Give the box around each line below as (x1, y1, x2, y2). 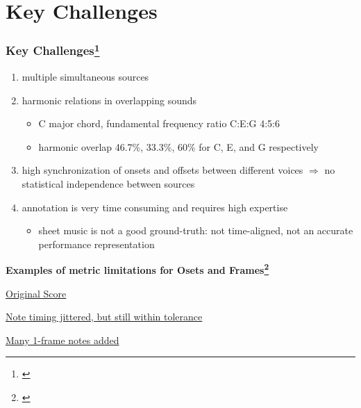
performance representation (38, 236, 155, 251)
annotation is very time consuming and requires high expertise (22, 199, 288, 214)
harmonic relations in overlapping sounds (22, 92, 197, 107)
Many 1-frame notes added (6, 332, 119, 347)
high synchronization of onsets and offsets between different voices (22, 163, 303, 177)
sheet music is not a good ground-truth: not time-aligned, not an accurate (38, 223, 353, 238)
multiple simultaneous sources (22, 70, 149, 84)
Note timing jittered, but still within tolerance (6, 309, 203, 324)
